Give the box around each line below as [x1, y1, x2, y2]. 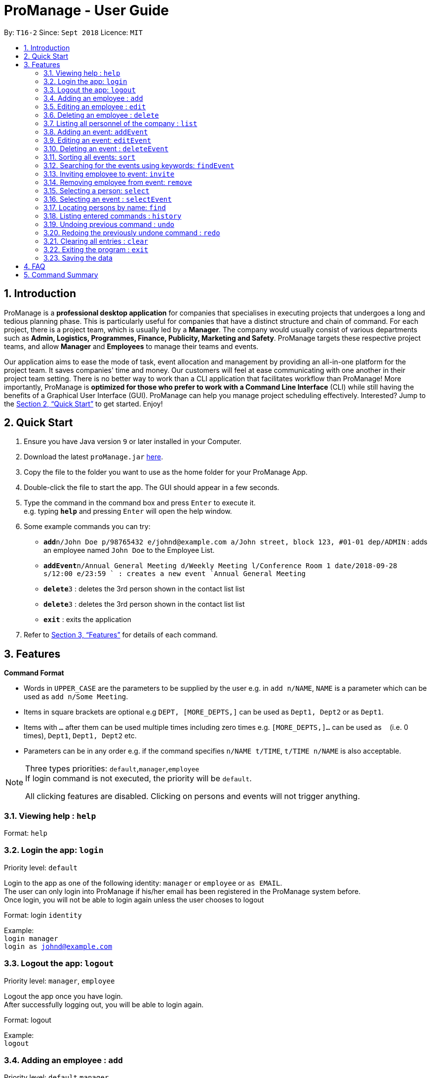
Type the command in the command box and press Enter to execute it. [24, 498, 256, 507]
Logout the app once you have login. [4, 991, 123, 1000]
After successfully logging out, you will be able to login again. [4, 1000, 204, 1009]
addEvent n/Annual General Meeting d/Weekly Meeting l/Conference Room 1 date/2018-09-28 [43, 562, 397, 570]
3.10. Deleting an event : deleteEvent [43, 144, 169, 153]
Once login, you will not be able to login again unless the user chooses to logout [4, 895, 264, 904]
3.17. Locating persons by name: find [43, 203, 166, 212]
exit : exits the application [43, 615, 131, 624]
